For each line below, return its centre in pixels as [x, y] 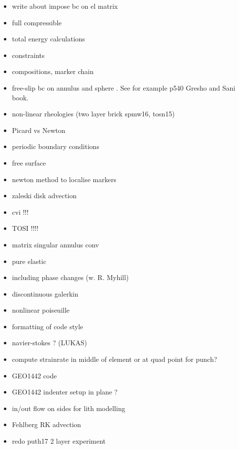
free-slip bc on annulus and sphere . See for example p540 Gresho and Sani [124, 87]
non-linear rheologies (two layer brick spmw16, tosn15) [93, 114]
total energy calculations [48, 39]
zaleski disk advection [44, 196]
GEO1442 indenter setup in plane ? [65, 392]
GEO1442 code [34, 375]
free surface [29, 162]
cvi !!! [20, 212]
